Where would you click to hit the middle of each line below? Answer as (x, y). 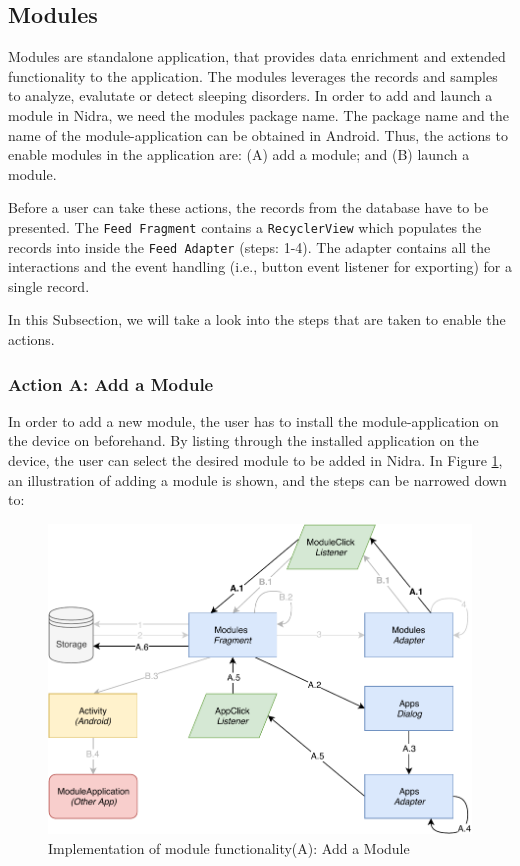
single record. (49, 285)
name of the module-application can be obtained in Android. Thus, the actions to (258, 134)
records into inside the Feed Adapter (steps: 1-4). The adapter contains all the (249, 246)
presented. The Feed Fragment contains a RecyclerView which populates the (245, 226)
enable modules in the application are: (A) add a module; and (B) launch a (239, 154)
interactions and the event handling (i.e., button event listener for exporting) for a (260, 266)
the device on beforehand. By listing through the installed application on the (243, 440)
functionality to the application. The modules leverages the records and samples (253, 75)
